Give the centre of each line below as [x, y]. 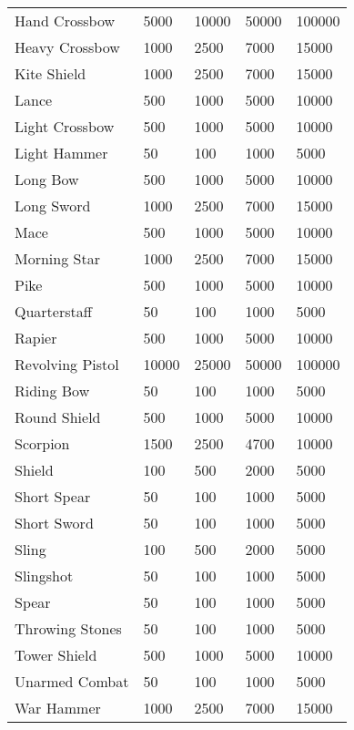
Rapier [36, 338]
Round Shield [58, 417]
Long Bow [47, 179]
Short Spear [53, 496]
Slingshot [44, 576]
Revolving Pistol [67, 364]
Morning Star [57, 258]
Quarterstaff [54, 311]
